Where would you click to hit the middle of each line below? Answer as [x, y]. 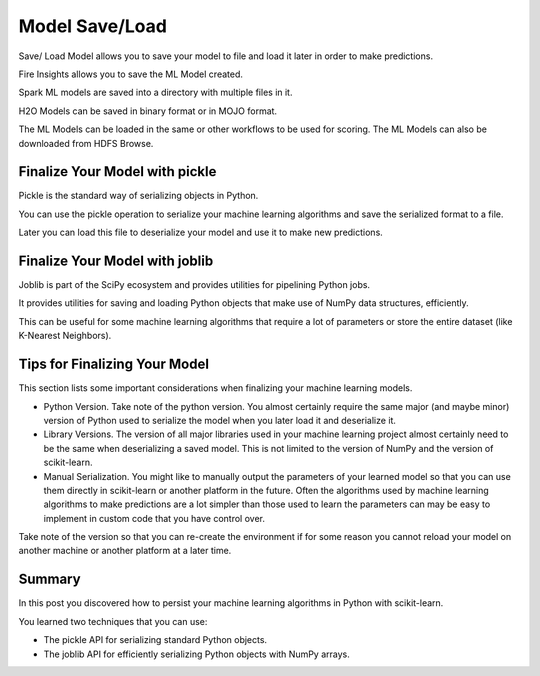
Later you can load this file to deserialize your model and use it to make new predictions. [201, 232]
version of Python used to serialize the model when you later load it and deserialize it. [220, 420]
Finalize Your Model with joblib [116, 261]
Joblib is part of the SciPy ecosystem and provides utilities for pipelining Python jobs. [194, 285]
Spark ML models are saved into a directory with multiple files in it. [155, 92]
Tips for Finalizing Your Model [114, 364]
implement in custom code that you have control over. [154, 518]
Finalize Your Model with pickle [117, 171]
